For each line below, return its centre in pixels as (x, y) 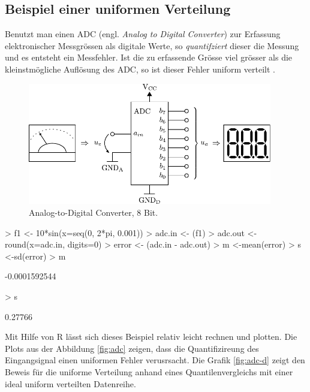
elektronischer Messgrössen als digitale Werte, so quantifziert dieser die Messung (152, 45)
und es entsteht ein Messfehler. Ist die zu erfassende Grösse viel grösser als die (149, 57)
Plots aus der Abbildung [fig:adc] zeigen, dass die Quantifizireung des (132, 348)
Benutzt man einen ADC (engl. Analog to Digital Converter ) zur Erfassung (143, 34)
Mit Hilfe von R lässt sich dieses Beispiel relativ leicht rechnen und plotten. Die (151, 337)
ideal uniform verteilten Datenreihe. (70, 383)
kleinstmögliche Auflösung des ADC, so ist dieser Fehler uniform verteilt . (140, 69)
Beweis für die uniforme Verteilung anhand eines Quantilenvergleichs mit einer (149, 371)
